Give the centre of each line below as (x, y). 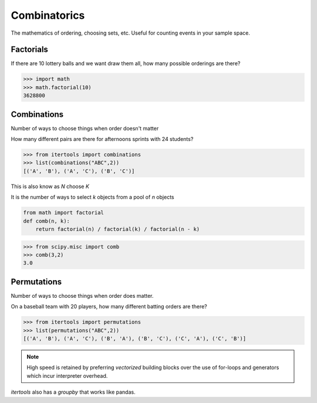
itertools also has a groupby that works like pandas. (73, 392)
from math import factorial (63, 213)
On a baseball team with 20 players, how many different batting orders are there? (109, 307)
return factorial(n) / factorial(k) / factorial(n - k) (118, 229)
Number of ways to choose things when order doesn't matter (85, 128)
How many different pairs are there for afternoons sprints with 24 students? (102, 139)
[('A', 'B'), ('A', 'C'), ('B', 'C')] (79, 171)
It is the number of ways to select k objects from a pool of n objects (92, 197)
